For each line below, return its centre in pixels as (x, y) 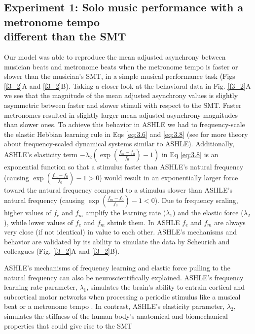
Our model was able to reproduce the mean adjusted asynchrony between (115, 56)
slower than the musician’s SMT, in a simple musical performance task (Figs (120, 76)
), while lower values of (39, 222)
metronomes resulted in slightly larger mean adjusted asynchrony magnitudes (121, 115)
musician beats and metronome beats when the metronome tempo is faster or (121, 66)
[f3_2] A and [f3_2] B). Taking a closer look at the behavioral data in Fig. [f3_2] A (127, 85)
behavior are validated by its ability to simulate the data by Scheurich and (117, 241)
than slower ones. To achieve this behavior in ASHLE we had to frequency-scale (125, 124)
